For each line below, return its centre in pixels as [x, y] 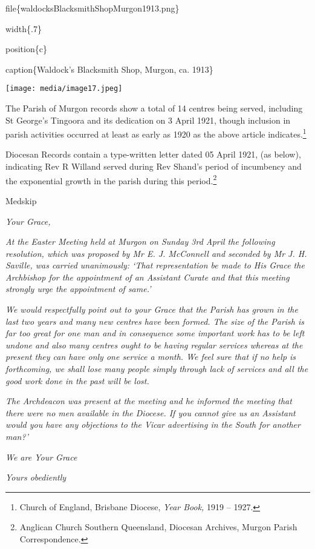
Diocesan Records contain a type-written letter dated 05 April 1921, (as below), [153, 154]
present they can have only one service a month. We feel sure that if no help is [151, 357]
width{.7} [24, 28]
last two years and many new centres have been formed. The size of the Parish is [155, 321]
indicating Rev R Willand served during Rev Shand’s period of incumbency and [154, 166]
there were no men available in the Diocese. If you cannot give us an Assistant [151, 412]
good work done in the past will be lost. [77, 380]
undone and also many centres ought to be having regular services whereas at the [154, 344]
